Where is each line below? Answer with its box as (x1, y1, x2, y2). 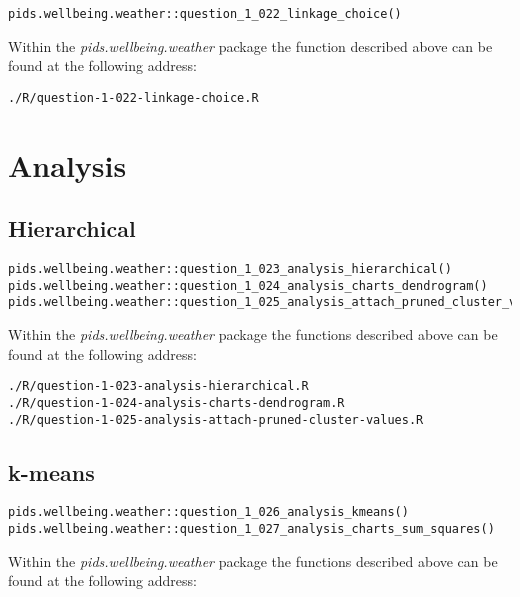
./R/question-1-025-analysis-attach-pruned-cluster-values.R (8, 412, 424, 427)
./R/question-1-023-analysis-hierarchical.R (8, 379, 309, 394)
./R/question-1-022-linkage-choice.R (8, 90, 259, 105)
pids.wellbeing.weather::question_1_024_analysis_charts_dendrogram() (8, 278, 488, 293)
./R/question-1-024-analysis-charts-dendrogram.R (8, 395, 345, 410)
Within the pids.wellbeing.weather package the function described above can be (8, 35, 493, 56)
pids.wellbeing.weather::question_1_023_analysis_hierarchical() (8, 262, 452, 277)
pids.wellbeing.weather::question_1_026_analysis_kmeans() (8, 505, 409, 520)
